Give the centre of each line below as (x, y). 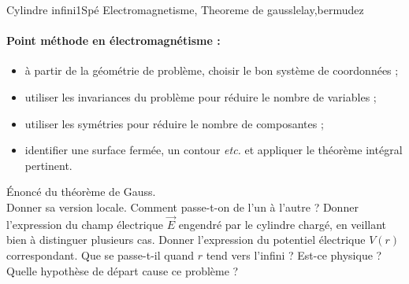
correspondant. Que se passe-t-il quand (100, 254)
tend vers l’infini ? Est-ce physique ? (294, 254)
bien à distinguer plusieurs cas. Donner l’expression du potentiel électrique (186, 240)
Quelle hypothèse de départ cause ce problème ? (123, 270)
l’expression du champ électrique (85, 224)
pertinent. (48, 165)
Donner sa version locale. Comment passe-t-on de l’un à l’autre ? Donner (182, 207)
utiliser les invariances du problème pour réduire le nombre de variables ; (201, 96)
